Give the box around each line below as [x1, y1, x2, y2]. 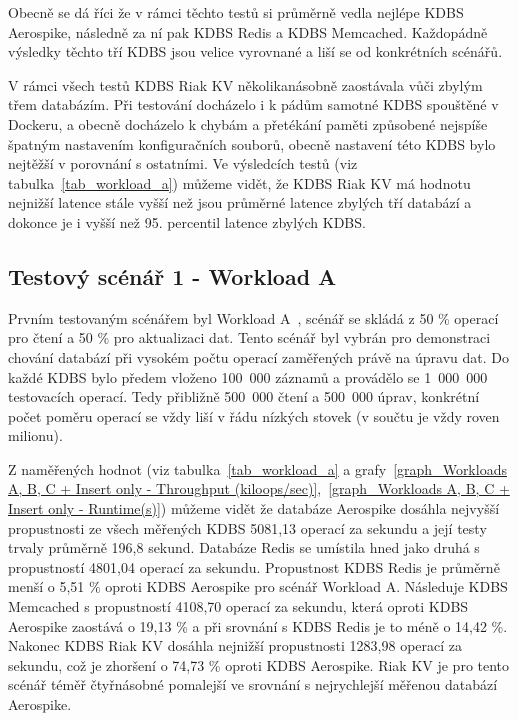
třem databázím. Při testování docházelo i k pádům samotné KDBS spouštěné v [8, 94, 499, 115]
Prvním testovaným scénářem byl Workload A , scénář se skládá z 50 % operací [8, 307, 499, 328]
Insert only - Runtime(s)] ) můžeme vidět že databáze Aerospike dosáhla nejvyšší [8, 498, 500, 519]
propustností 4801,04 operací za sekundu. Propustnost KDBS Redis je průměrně [8, 556, 500, 577]
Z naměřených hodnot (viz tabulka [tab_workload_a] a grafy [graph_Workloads [8, 458, 507, 479]
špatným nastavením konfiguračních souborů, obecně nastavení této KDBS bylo [8, 133, 496, 154]
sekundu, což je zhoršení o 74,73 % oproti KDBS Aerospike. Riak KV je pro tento [8, 654, 510, 675]
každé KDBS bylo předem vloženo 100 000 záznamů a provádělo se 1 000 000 [8, 366, 488, 387]
